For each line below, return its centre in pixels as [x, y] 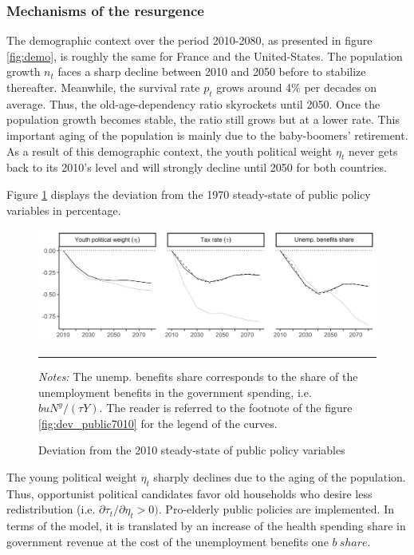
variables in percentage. [64, 210]
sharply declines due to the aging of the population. [280, 476]
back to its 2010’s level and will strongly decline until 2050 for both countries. [197, 167]
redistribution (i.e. [51, 509]
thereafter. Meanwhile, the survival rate [103, 87]
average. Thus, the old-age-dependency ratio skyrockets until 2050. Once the [193, 103]
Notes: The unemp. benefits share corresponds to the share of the [198, 376]
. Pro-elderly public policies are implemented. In [276, 509]
